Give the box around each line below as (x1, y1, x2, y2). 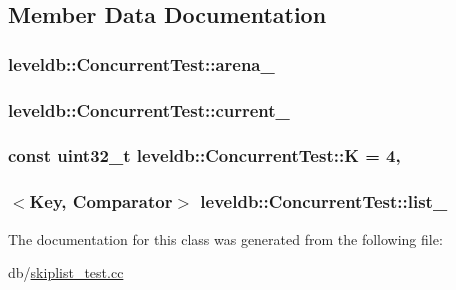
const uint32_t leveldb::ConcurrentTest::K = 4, (8, 143, 401, 168)
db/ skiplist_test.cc (8, 262, 124, 283)
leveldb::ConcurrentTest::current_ (8, 97, 290, 122)
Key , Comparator (29, 189, 173, 214)
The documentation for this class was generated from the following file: (8, 228, 443, 249)
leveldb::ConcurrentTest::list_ (200, 189, 448, 214)
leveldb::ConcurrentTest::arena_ (8, 51, 275, 76)
